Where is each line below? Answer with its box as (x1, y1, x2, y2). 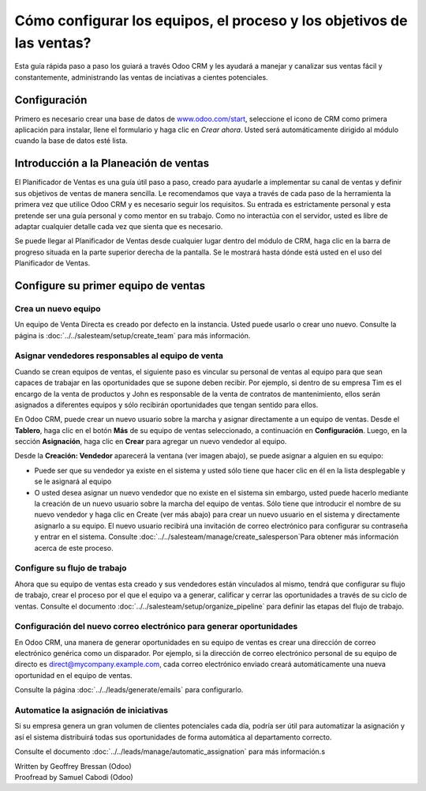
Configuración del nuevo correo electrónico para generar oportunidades (14, 621, 298, 632)
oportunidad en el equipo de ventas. (14, 670, 133, 680)
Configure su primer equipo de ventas (14, 279, 206, 292)
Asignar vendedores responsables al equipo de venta (14, 350, 224, 361)
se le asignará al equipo (34, 476, 112, 486)
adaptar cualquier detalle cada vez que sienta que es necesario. (14, 221, 223, 231)
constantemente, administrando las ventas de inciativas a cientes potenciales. (14, 72, 268, 82)
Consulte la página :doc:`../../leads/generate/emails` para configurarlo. (14, 685, 244, 695)
